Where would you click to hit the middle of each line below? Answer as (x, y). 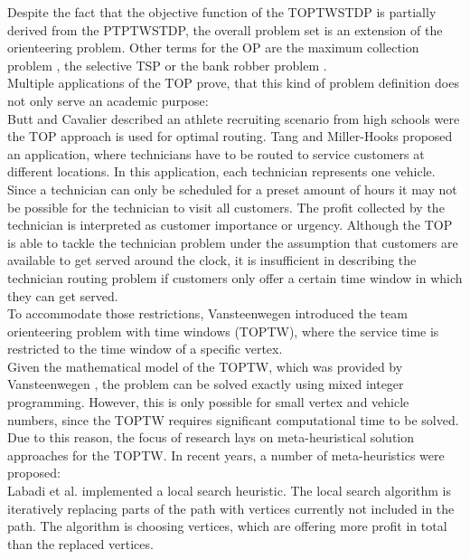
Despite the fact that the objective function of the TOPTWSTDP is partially (222, 12)
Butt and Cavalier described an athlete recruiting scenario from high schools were (234, 118)
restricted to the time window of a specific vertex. (145, 349)
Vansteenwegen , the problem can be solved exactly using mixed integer (206, 384)
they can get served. (63, 295)
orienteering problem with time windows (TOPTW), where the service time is (223, 331)
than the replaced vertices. (80, 543)
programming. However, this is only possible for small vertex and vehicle (208, 402)
